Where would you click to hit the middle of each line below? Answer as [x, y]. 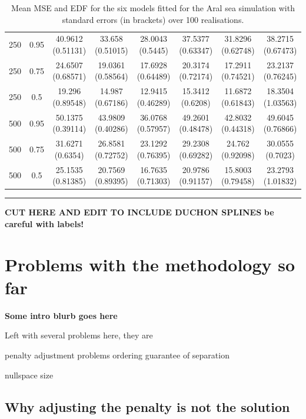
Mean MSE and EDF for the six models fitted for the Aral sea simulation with [153, 8]
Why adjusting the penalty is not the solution [147, 406]
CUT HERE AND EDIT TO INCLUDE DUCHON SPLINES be [139, 212]
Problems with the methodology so [150, 264]
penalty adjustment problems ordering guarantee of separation [117, 355]
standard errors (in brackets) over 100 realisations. [153, 19]
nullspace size [29, 375]
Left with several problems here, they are [79, 335]
